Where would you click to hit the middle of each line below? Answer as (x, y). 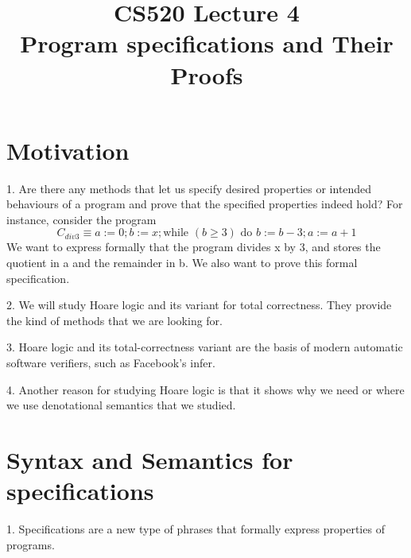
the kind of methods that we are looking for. (115, 320)
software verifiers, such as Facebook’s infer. (111, 363)
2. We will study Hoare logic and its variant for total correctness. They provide (199, 305)
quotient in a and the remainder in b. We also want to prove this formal (182, 263)
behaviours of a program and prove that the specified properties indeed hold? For (205, 204)
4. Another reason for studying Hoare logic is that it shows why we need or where (205, 389)
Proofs (207, 74)
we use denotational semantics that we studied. (121, 405)
